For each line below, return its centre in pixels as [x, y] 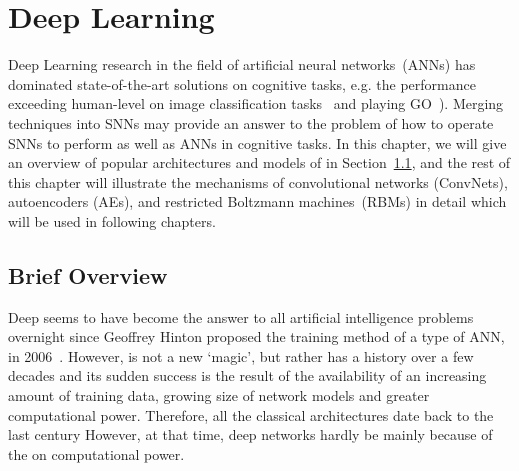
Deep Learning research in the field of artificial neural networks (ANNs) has [242, 64]
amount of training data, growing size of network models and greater [219, 395]
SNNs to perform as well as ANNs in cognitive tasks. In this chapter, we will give [257, 142]
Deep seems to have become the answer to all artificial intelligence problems [241, 316]
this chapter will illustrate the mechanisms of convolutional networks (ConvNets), [258, 181]
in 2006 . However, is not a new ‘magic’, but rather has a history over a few [241, 355]
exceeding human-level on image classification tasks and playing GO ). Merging [256, 103]
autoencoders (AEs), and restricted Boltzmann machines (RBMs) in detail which [257, 201]
